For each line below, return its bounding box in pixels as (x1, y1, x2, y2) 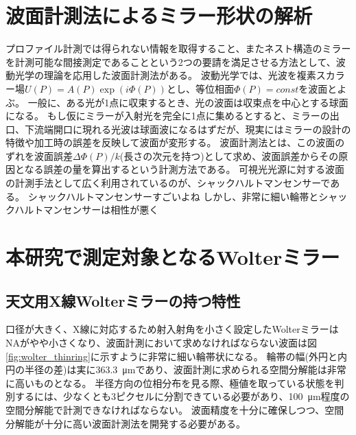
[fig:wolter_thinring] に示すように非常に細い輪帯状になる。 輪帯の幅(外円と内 (5, 349, 347, 363)
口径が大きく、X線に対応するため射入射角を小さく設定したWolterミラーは (5, 322, 339, 336)
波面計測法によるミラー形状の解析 (5, 1, 313, 30)
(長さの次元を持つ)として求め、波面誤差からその (119, 148, 339, 163)
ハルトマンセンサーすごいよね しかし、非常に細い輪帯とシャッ (65, 189, 348, 203)
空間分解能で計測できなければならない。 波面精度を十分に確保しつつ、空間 (5, 402, 344, 416)
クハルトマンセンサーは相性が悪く (5, 202, 159, 217)
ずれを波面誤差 (5, 148, 73, 163)
